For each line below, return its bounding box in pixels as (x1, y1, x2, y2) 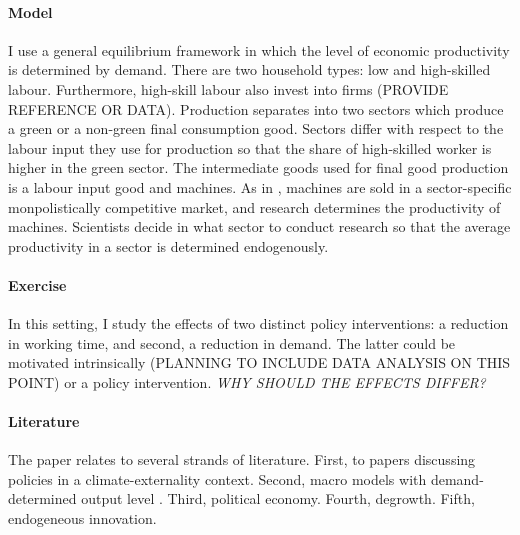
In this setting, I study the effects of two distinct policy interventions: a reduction (8, 313, 509, 334)
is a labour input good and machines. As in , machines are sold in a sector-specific (8, 176, 512, 197)
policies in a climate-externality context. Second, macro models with (8, 468, 427, 489)
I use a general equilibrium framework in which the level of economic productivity (8, 39, 510, 60)
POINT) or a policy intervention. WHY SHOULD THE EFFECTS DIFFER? (8, 371, 486, 392)
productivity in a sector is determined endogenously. (8, 235, 329, 256)
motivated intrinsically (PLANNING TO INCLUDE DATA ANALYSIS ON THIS (8, 352, 511, 373)
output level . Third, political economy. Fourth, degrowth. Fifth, (81, 488, 475, 509)
